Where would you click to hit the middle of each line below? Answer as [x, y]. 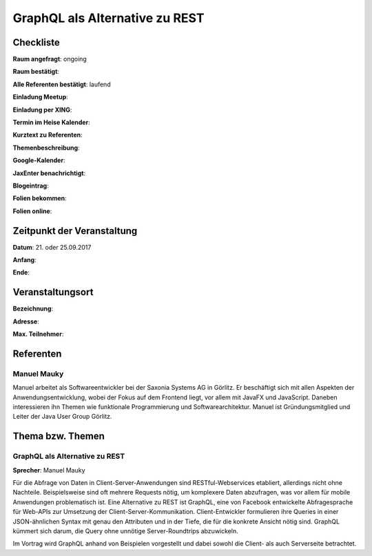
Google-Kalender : [39, 160]
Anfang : [25, 260]
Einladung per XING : [42, 110]
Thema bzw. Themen [59, 436]
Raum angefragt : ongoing [50, 59]
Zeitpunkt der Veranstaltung [75, 231]
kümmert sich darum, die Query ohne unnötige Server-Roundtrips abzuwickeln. [125, 530]
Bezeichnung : [33, 309]
